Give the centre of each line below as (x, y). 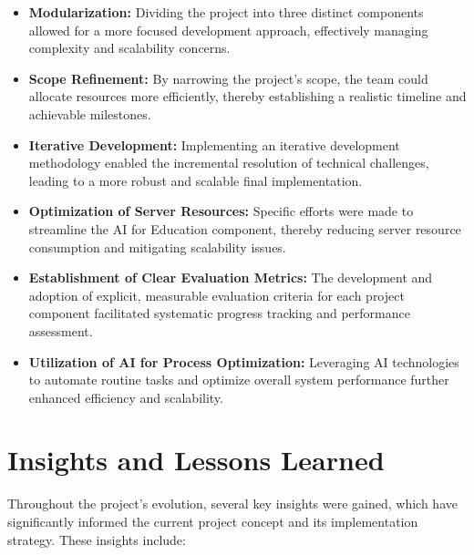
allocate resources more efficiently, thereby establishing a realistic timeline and (247, 96)
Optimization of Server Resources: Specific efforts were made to (221, 211)
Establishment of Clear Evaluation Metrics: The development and (231, 277)
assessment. (61, 330)
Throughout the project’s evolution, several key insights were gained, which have (232, 504)
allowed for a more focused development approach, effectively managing (228, 30)
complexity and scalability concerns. (129, 48)
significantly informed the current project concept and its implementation (213, 521)
